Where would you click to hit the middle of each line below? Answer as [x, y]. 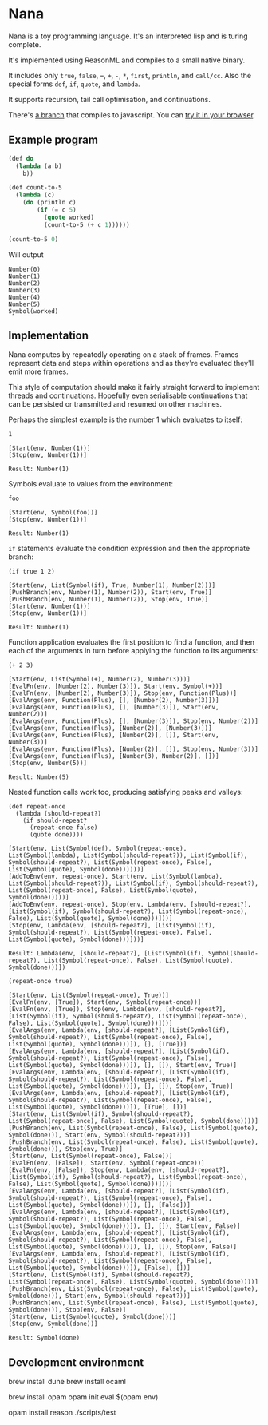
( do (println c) [50, 203]
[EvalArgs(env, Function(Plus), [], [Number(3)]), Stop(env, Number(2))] [134, 721]
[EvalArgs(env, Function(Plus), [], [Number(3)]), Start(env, [114, 708]
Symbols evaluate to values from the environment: [91, 484]
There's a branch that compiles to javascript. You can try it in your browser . [132, 115]
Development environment [76, 1362]
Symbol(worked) [33, 311]
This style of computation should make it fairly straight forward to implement [134, 387]
